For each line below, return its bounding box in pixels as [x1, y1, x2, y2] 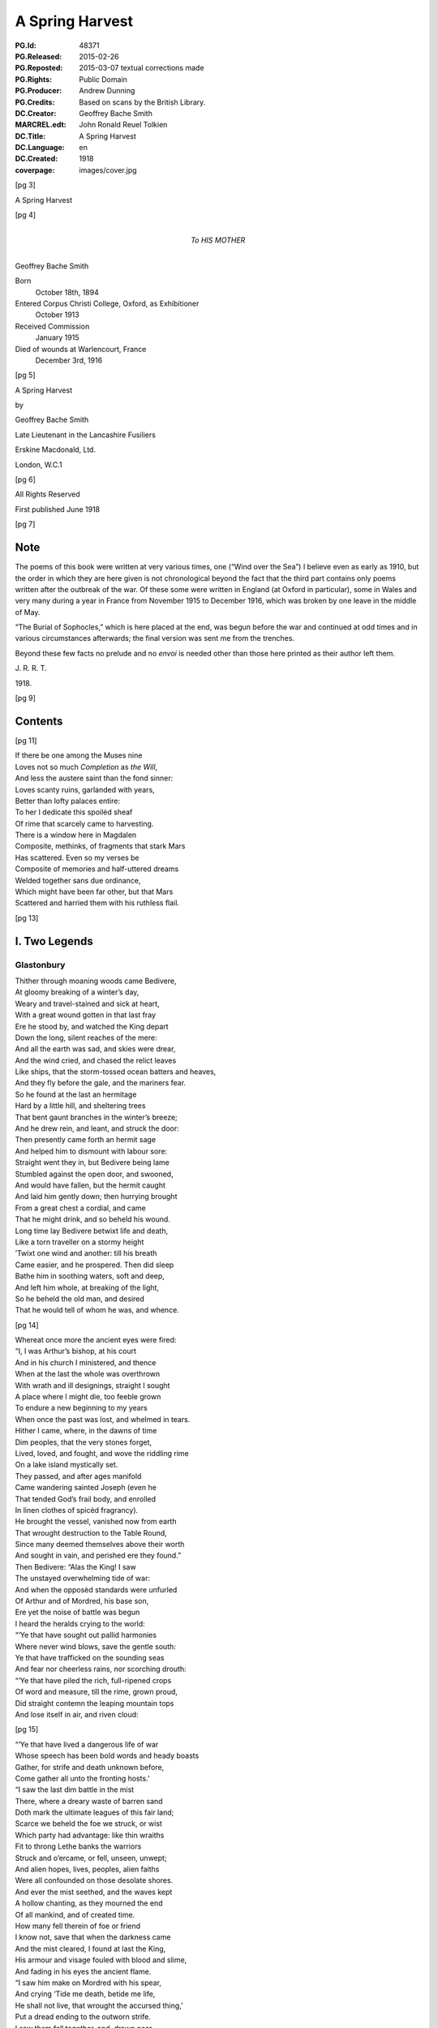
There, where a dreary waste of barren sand [15, 1796, 163, 1806]
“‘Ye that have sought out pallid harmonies [15, 1631, 157, 1640]
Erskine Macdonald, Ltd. [15, 445, 97, 454]
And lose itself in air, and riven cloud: [15, 1709, 139, 1719]
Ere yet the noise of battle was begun [15, 1607, 140, 1618]
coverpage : [15, 165, 55, 174]
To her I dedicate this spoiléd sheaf [15, 807, 133, 817]
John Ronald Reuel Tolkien [79, 120, 168, 130]
